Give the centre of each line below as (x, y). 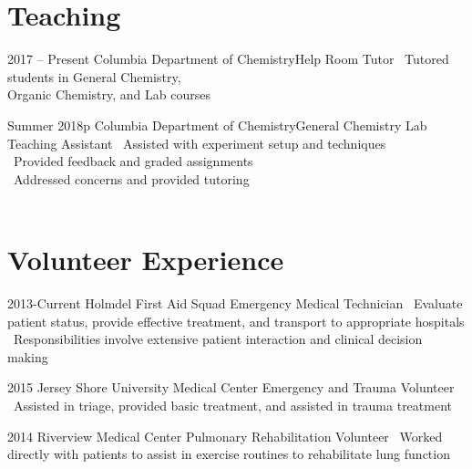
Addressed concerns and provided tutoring (131, 178)
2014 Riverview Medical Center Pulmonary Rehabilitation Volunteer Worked (225, 436)
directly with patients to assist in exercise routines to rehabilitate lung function (229, 454)
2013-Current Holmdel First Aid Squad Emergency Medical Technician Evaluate (235, 303)
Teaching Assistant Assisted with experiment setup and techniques (197, 143)
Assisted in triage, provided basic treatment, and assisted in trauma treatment (232, 405)
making (28, 356)
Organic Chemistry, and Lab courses (109, 94)
